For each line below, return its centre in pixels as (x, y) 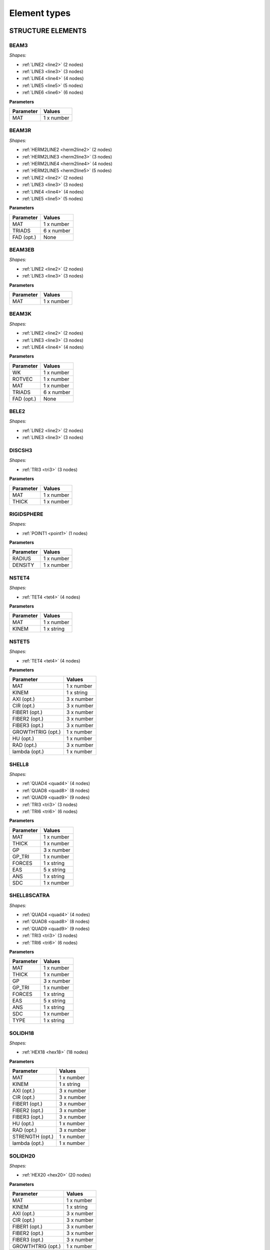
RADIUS (22, 558)
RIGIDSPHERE (26, 514)
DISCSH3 (21, 450)
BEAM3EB (22, 250)
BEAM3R (20, 130)
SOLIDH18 (22, 1033)
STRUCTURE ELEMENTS (48, 31)
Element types (40, 13)
